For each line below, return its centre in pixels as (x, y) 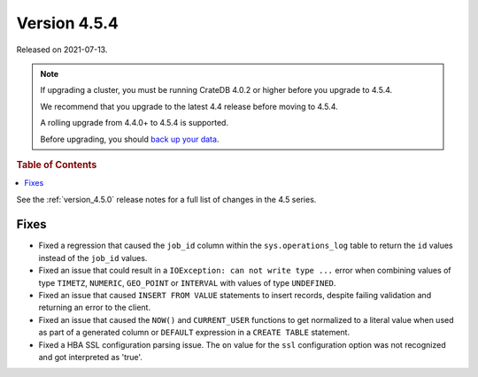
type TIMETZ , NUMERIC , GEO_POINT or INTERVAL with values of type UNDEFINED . (187, 282)
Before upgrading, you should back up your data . (130, 139)
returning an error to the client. (94, 308)
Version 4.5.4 (68, 23)
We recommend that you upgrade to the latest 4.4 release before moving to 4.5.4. (189, 106)
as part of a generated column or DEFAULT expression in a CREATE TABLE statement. (194, 333)
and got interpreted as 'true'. (91, 357)
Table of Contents (57, 165)
